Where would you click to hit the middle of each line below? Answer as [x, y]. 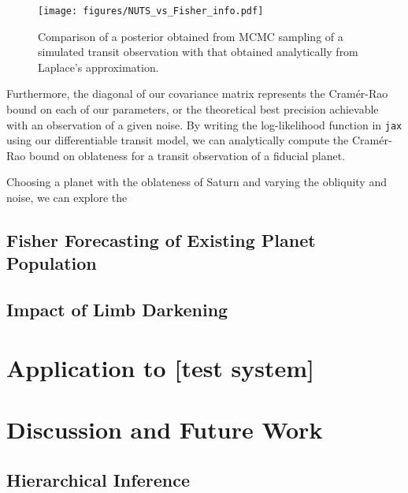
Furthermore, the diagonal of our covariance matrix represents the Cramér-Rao [197, 93]
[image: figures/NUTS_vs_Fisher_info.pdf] [151, 11]
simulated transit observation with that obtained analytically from [198, 52]
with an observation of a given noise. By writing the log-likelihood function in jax [204, 124]
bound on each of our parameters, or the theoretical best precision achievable [193, 109]
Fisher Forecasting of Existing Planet [161, 240]
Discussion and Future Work [165, 430]
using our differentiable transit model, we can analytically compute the [178, 140]
